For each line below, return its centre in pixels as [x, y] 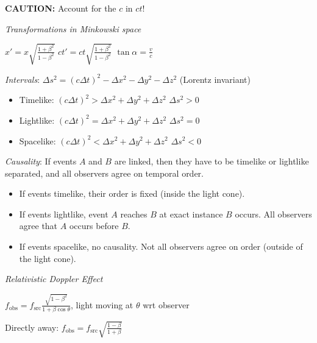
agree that [38, 226]
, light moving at [102, 304]
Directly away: [32, 327]
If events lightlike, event [64, 214]
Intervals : [23, 79]
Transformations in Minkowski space [73, 28]
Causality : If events [41, 161]
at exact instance [191, 214]
